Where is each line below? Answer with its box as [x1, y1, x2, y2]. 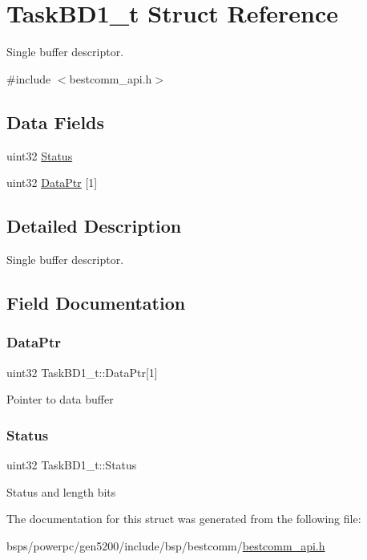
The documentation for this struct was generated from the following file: [6, 510, 361, 527]
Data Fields [6, 109, 105, 134]
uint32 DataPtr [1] [6, 174, 98, 191]
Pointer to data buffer [6, 391, 114, 408]
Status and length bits [6, 483, 116, 500]
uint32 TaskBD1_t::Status [6, 456, 137, 473]
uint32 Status [6, 147, 73, 164]
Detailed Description [6, 213, 182, 238]
